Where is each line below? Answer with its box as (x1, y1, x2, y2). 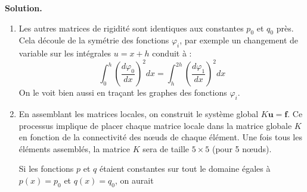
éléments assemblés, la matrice (18, 142, 130, 155)
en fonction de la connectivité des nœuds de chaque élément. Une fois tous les (18, 131, 302, 143)
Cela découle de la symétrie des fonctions (18, 34, 169, 46)
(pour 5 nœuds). (212, 142, 272, 155)
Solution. (5, 2, 42, 14)
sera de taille (142, 142, 190, 155)
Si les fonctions (18, 162, 74, 175)
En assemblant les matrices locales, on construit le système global (18, 108, 259, 120)
